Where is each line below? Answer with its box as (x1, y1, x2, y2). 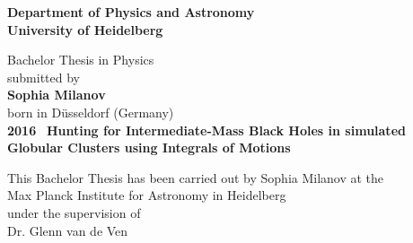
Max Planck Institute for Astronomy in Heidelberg (7, 186, 286, 204)
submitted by (7, 67, 80, 86)
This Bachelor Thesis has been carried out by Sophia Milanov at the (7, 168, 384, 187)
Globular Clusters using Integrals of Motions (7, 138, 291, 157)
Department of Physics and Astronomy (7, 3, 255, 21)
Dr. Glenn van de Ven (7, 221, 128, 239)
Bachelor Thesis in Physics (7, 50, 154, 69)
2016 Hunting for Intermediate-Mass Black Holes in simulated (7, 120, 406, 139)
